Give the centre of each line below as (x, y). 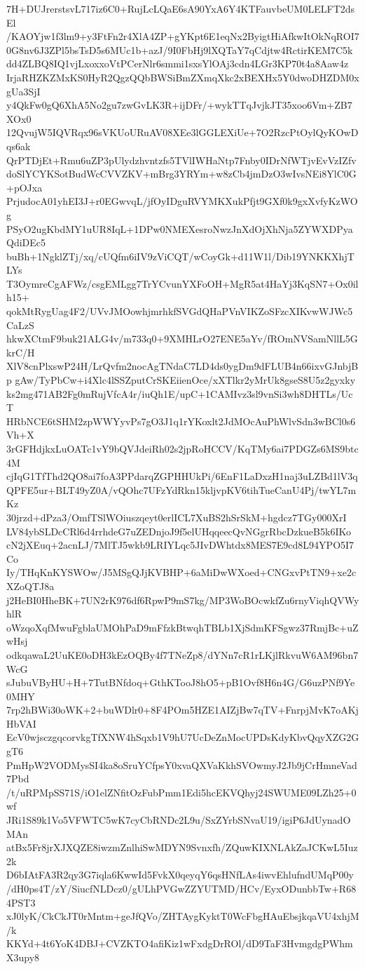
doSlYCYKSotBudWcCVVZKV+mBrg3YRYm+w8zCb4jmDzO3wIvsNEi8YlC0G (181, 174)
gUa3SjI (23, 91)
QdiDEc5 (26, 242)
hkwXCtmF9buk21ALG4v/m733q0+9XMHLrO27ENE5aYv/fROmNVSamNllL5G (182, 339)
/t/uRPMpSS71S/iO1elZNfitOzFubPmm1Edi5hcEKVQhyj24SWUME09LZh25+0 (181, 792)
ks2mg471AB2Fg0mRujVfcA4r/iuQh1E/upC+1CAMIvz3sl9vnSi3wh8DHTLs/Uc (180, 393)
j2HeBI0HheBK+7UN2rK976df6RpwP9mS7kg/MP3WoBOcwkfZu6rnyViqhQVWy (183, 600)
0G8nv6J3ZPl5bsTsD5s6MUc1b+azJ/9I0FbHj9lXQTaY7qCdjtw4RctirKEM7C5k (180, 49)
